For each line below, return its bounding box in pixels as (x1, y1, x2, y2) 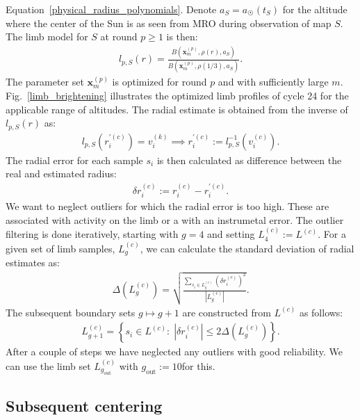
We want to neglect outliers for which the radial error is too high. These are (6, 199, 329, 213)
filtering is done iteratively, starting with (6, 227, 179, 241)
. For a (318, 227, 346, 241)
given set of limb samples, (6, 241, 115, 255)
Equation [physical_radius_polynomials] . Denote (6, 2, 217, 16)
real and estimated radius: (6, 166, 117, 181)
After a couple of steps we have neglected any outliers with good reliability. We (6, 344, 343, 359)
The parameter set (6, 74, 84, 89)
